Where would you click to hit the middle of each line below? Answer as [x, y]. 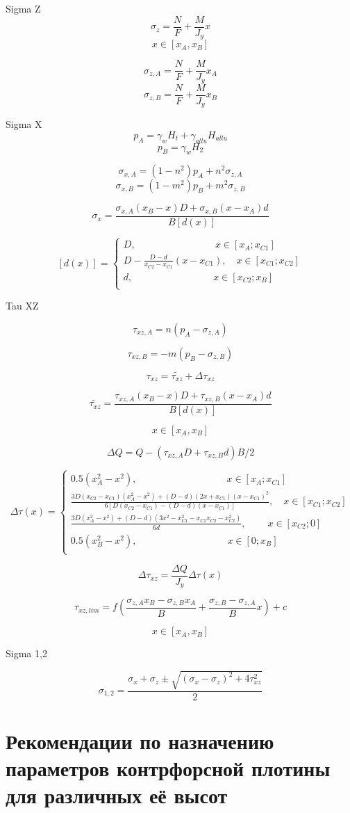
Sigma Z [23, 8]
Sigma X [24, 124]
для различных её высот [117, 795]
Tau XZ [22, 306]
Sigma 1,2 [26, 653]
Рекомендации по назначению [140, 740]
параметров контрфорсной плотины [168, 767]
